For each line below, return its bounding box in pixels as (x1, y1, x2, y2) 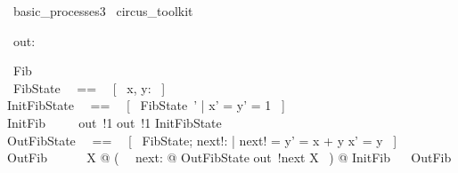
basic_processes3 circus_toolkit (12, 2, 193, 20)
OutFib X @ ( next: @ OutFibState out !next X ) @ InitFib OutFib (7, 148, 452, 167)
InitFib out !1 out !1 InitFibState (7, 113, 222, 131)
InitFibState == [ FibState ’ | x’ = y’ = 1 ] (7, 96, 285, 114)
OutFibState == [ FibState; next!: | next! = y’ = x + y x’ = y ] (7, 130, 397, 149)
